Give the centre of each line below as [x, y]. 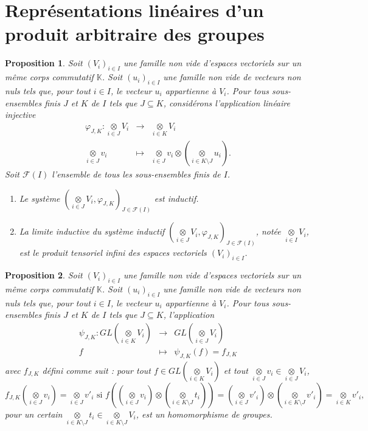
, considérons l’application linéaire [227, 102]
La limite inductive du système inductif [92, 231]
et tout [236, 370]
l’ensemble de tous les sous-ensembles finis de [136, 174]
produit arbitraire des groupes [135, 34]
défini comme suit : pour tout [96, 370]
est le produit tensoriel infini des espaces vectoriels [113, 253]
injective [20, 115]
